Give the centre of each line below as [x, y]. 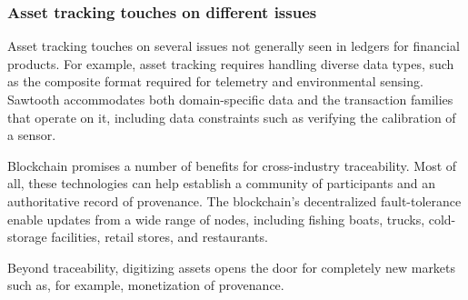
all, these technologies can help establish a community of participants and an [221, 183]
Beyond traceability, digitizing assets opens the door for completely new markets [232, 267]
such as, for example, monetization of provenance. [146, 285]
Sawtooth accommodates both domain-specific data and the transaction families [230, 99]
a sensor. [32, 135]
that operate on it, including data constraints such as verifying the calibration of [232, 117]
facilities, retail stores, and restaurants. [159, 237]
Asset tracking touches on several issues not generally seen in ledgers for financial [234, 46]
